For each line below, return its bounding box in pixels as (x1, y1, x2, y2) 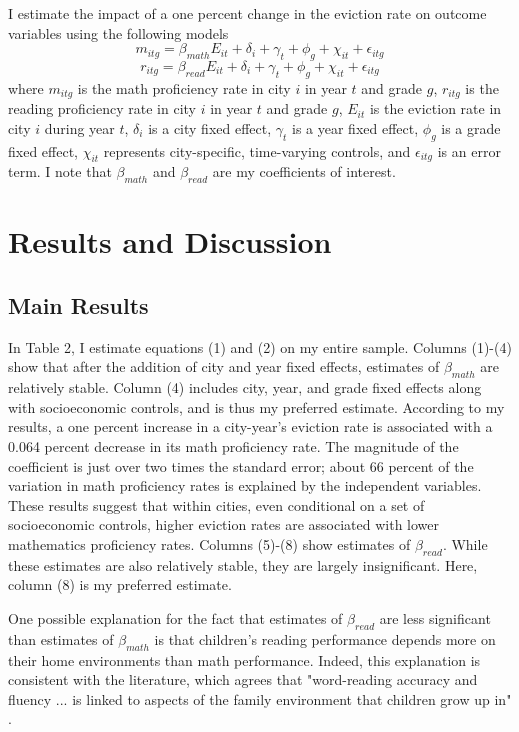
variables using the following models (8, 22, 229, 43)
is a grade (441, 117, 501, 138)
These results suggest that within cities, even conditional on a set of (8, 494, 425, 515)
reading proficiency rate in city (8, 98, 196, 119)
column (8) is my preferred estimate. (8, 574, 232, 595)
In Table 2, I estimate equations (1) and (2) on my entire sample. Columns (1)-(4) (8, 336, 512, 357)
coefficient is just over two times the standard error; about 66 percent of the (8, 455, 474, 476)
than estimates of (8, 628, 114, 649)
